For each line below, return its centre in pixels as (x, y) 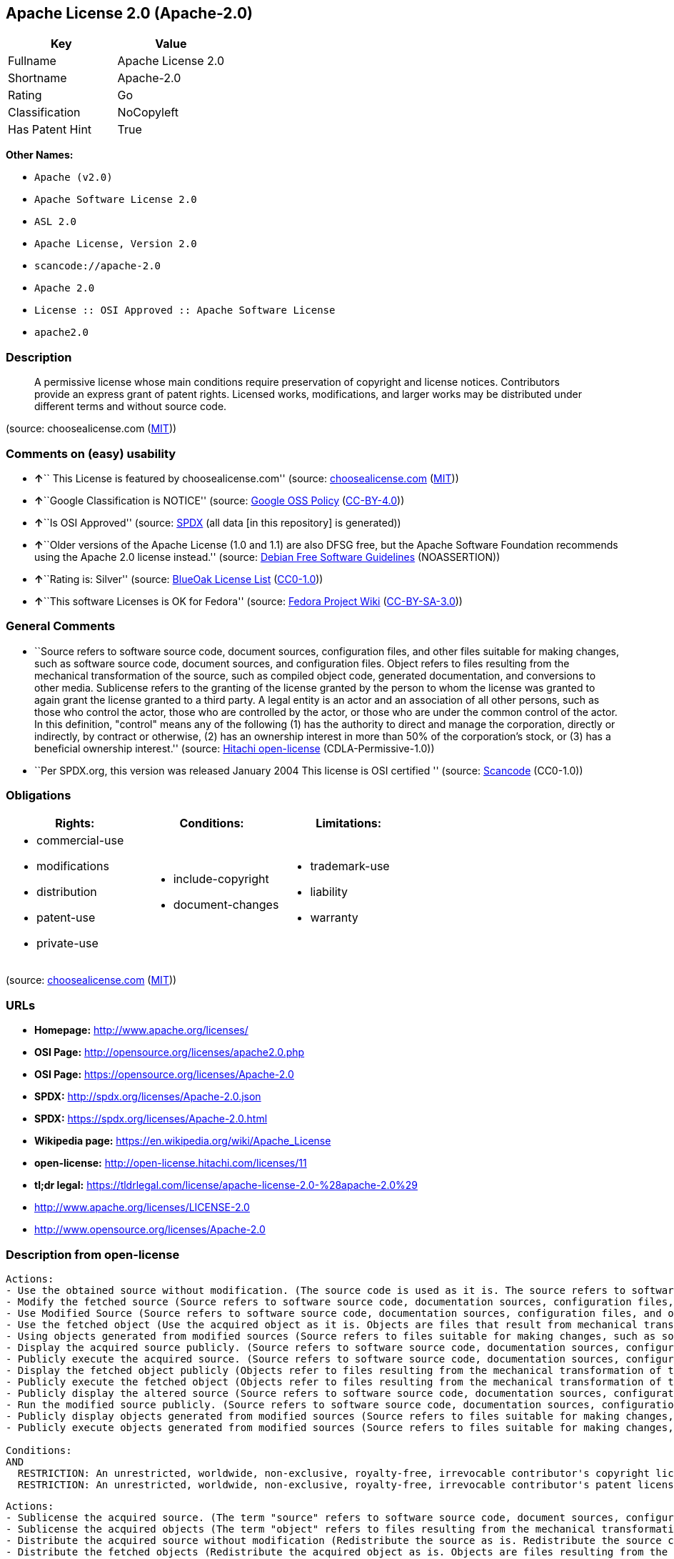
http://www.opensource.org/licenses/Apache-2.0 (150, 1230)
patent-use (66, 918)
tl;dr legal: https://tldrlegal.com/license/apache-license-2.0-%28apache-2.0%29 (226, 1185)
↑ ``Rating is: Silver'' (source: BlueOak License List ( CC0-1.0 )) (179, 579)
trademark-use (350, 866)
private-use (67, 943)
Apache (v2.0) (74, 178)
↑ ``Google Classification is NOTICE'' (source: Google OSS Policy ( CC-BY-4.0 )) (220, 500)
